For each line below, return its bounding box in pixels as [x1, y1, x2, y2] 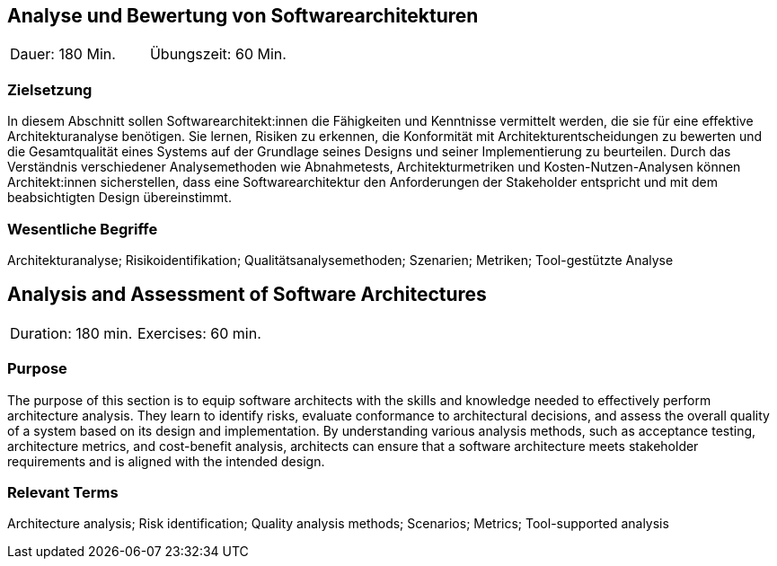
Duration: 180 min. [10, 323, 133, 342]
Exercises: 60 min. [137, 323, 261, 342]
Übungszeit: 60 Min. [149, 45, 287, 64]
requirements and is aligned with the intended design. [7, 453, 325, 469]
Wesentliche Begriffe [7, 219, 158, 238]
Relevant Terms [7, 482, 119, 501]
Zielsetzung [7, 80, 93, 99]
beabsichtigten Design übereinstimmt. [7, 190, 232, 206]
